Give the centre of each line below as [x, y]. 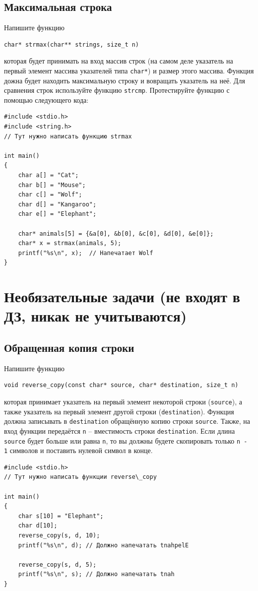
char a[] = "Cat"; [48, 175]
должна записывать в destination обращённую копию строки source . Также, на [127, 421]
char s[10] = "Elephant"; [61, 516]
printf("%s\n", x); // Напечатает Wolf [86, 253]
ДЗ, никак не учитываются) [96, 316]
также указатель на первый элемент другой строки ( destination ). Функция [119, 411]
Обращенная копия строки [69, 347]
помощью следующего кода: [46, 99]
